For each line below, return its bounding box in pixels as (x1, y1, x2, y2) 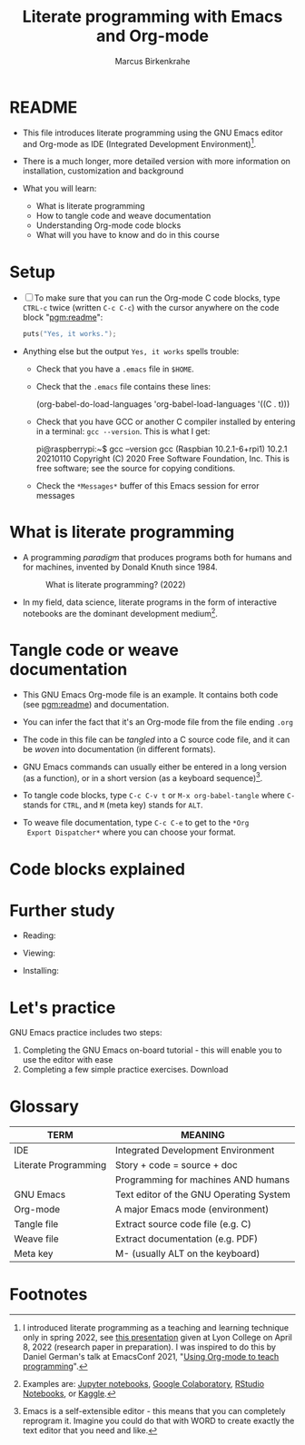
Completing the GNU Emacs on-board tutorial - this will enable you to (22, 1044, 282, 1055)
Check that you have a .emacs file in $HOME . (35, 363, 195, 374)
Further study (9, 900, 115, 921)
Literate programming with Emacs (22, 6, 283, 27)
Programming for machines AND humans (114, 1173, 290, 1186)
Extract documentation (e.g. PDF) (114, 1232, 259, 1245)
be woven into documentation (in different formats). (22, 743, 216, 755)
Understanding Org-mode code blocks (35, 220, 182, 231)
